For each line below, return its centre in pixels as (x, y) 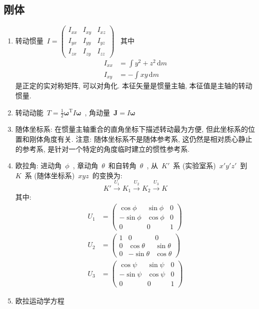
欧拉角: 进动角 (38, 165)
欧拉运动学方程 (40, 301)
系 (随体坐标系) (50, 175)
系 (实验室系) (194, 165)
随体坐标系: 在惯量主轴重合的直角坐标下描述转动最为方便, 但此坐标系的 (131, 129)
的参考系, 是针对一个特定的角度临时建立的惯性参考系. (102, 149)
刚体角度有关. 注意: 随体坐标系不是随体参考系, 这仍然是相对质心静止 (141, 139)
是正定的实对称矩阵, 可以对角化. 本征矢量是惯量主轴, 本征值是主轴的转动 (134, 86)
